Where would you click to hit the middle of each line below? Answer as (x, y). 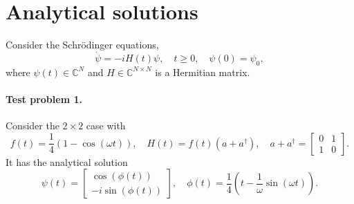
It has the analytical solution (67, 161)
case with (106, 126)
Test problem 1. (44, 99)
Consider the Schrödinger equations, (82, 45)
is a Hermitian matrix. (203, 72)
